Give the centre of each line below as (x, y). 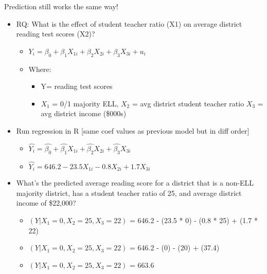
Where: (40, 69)
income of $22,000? (46, 203)
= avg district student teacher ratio (188, 103)
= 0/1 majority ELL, (85, 103)
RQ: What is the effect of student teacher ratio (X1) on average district (129, 23)
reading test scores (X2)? (56, 34)
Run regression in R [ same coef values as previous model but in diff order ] (133, 130)
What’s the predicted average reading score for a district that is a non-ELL (135, 183)
